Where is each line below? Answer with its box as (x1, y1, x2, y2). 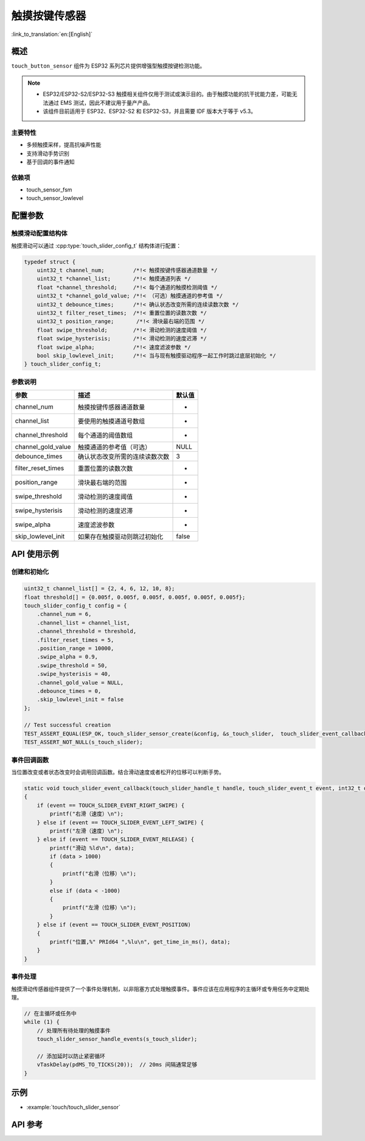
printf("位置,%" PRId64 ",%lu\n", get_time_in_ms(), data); (49, 938, 231, 945)
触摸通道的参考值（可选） (77, 443, 151, 451)
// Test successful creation (24, 721, 111, 729)
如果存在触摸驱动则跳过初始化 (77, 532, 164, 541)
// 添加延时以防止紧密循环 (36, 1053, 106, 1059)
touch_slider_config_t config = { (24, 602, 127, 609)
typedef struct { (24, 258, 76, 265)
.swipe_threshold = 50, (36, 662, 108, 669)
